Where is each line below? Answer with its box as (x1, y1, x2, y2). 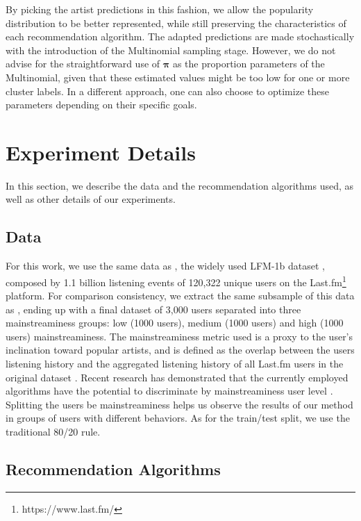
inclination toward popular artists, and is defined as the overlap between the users (6, 342, 355, 357)
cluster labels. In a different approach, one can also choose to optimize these (6, 83, 329, 98)
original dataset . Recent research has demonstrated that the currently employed (6, 370, 349, 384)
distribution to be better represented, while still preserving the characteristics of (6, 15, 346, 30)
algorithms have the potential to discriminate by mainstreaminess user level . (6, 383, 333, 398)
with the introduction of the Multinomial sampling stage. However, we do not (6, 42, 336, 57)
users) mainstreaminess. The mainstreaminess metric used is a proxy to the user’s (6, 329, 353, 343)
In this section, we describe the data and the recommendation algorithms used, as (6, 178, 354, 192)
